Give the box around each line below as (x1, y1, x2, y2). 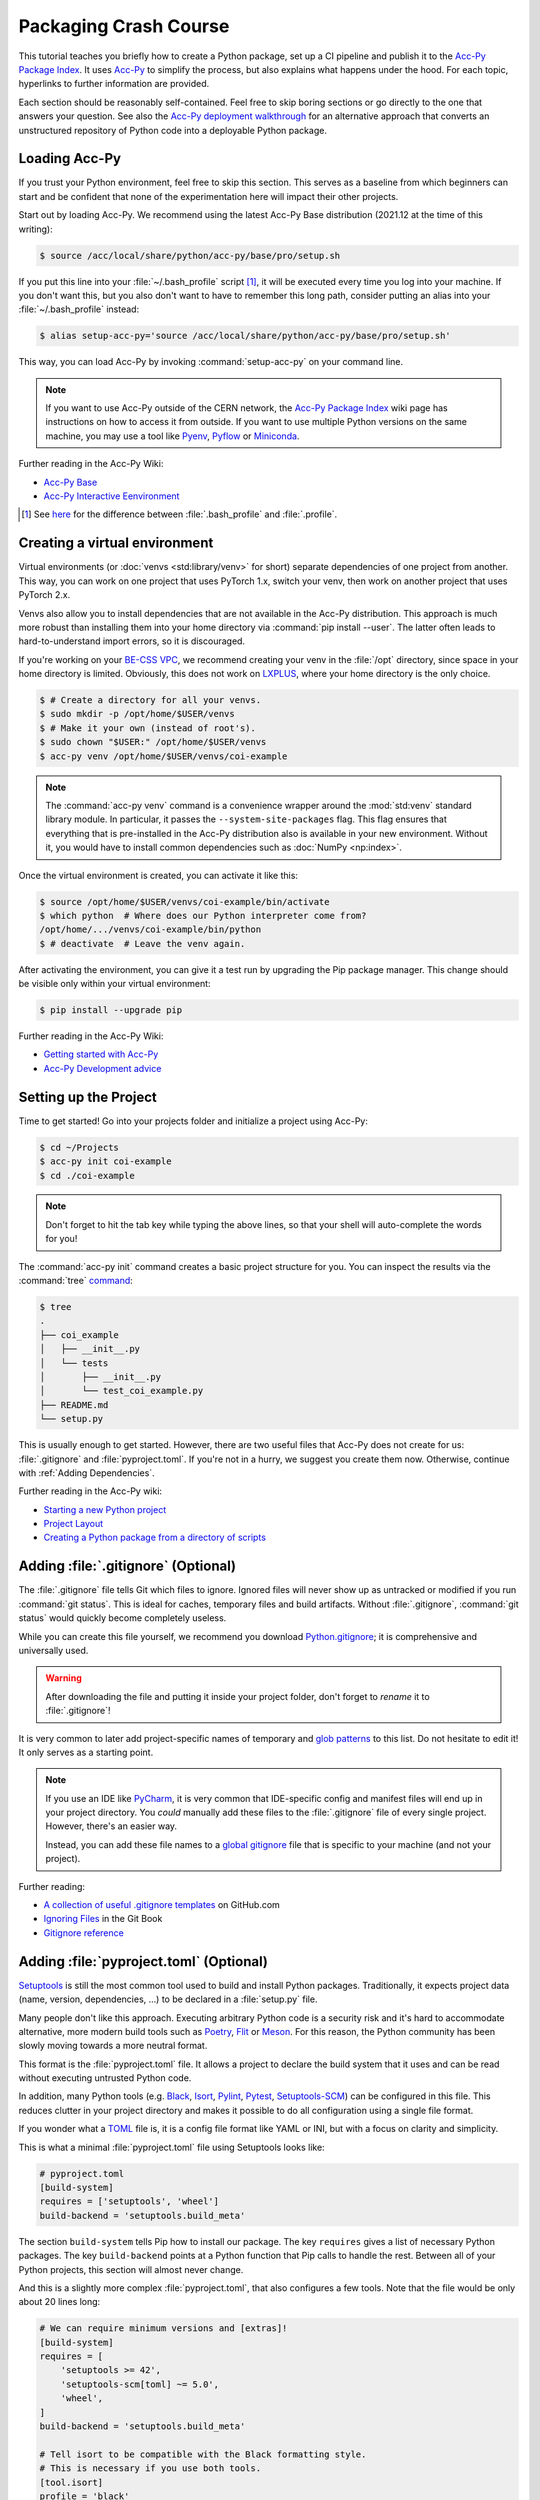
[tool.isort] (39, 2476, 104, 2488)
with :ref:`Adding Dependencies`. (18, 1466, 155, 1479)
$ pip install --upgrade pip (39, 1005, 183, 1016)
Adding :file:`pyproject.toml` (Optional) (18, 1953, 269, 1970)
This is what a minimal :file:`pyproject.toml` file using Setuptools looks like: (18, 2141, 325, 2153)
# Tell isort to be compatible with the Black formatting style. (39, 2448, 367, 2460)
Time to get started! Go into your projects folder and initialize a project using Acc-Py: (18, 1115, 369, 1127)
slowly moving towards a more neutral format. (18, 2040, 208, 2052)
